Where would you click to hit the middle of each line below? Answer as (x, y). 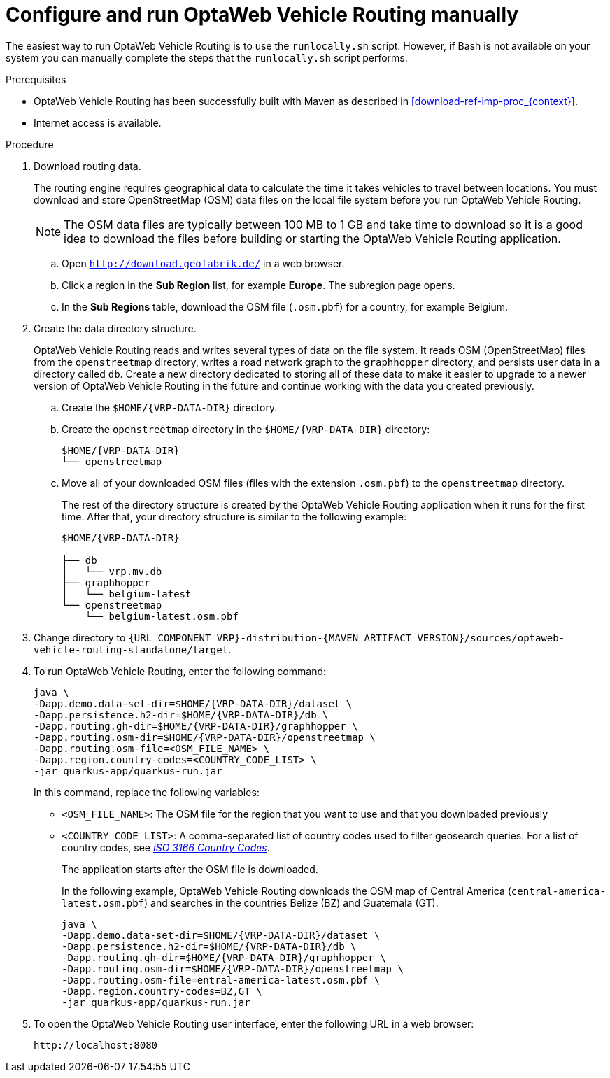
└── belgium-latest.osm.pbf (162, 616)
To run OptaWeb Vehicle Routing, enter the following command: (180, 671)
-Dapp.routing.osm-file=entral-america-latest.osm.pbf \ (221, 980)
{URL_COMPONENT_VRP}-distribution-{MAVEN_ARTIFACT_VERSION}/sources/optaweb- (347, 638)
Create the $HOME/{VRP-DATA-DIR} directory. (170, 407)
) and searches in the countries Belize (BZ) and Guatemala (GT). (291, 902)
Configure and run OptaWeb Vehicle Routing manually (262, 15)
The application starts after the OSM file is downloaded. (190, 869)
